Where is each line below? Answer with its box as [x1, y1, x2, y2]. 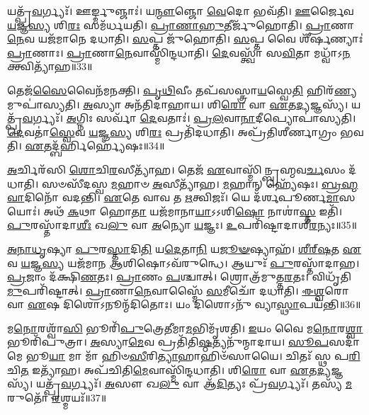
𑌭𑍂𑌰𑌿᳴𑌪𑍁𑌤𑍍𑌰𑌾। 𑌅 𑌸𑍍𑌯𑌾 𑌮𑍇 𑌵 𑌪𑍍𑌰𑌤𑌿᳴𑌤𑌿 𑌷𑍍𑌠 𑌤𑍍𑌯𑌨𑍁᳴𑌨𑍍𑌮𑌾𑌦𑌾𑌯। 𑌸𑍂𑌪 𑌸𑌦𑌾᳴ [7, 334, 361, 349]
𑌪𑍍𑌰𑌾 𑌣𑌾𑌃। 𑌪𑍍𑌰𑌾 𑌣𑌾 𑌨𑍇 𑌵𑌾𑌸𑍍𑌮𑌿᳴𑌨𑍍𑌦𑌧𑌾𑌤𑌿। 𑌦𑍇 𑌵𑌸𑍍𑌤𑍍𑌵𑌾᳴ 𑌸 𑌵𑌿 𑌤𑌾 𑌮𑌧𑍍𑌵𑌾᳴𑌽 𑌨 [7, 45, 351, 59]
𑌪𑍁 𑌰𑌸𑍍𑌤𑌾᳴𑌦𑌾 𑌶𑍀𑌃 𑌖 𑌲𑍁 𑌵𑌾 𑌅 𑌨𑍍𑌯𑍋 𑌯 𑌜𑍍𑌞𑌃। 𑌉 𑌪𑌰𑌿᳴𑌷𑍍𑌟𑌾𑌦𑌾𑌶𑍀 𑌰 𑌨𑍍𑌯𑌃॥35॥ [7, 217, 357, 232]
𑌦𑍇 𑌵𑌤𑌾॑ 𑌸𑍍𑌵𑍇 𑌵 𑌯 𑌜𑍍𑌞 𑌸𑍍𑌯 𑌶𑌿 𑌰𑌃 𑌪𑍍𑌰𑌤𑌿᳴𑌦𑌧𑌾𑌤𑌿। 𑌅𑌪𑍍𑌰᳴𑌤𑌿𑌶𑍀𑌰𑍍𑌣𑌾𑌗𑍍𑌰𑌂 [7, 124, 337, 139]
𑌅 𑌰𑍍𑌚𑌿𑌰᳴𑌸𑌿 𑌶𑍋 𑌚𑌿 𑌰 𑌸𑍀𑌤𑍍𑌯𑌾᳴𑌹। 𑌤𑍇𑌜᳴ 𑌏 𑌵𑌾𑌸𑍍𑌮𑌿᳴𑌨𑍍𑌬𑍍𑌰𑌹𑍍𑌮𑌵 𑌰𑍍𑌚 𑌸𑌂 [7, 161, 346, 176]
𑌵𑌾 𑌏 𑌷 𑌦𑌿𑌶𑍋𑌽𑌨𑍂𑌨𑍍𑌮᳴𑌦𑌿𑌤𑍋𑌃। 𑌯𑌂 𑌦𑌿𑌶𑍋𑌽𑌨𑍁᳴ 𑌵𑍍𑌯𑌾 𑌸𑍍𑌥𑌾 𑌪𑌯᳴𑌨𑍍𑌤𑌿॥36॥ [7, 297, 361, 312]
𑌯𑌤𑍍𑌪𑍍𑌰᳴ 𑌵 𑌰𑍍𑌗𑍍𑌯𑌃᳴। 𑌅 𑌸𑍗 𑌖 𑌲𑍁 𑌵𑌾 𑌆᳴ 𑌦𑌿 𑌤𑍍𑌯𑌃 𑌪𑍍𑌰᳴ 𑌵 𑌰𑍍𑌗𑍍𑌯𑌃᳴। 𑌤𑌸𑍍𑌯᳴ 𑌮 [36, 376, 353, 391]
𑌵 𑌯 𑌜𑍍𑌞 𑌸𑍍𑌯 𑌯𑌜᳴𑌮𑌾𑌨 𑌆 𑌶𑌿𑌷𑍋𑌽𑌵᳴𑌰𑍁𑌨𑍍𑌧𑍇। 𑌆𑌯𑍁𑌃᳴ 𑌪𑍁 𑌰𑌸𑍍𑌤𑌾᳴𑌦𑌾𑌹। [7, 255, 360, 270]
